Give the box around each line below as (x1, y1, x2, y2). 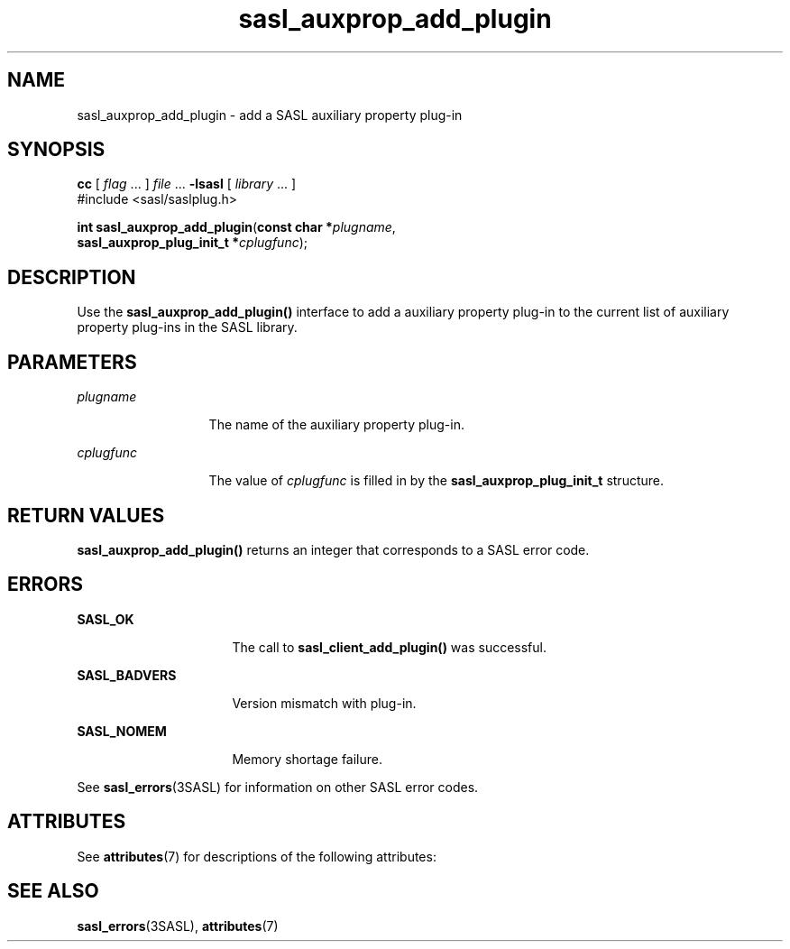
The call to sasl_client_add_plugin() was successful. (232, 639, 547, 655)
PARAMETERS (7, 350, 137, 373)
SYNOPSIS (7, 138, 106, 161)
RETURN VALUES (7, 503, 165, 527)
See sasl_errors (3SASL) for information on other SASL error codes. (77, 779, 479, 795)
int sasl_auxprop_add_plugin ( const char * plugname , (77, 219, 396, 235)
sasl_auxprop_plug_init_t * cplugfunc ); (77, 235, 308, 251)
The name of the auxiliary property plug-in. (208, 417, 464, 433)
